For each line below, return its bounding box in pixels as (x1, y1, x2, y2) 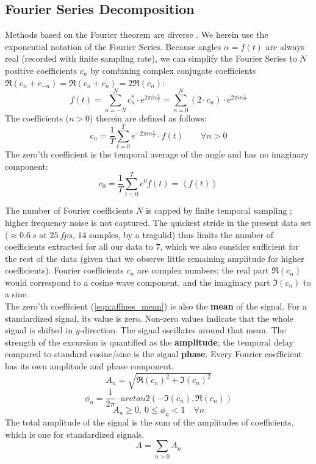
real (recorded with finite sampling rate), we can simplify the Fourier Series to (5, 52, 297, 65)
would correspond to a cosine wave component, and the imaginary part (5, 275, 270, 288)
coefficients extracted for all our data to (5, 240, 153, 253)
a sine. (5, 288, 29, 300)
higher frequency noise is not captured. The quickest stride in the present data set (5, 216, 312, 228)
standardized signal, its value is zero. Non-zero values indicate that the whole (5, 311, 293, 324)
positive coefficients (5, 63, 77, 76)
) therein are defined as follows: (90, 112, 207, 125)
